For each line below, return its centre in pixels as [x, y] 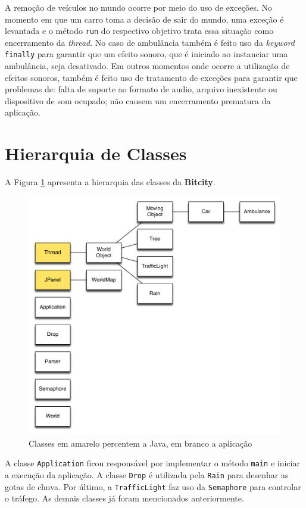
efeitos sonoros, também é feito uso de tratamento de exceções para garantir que [151, 77]
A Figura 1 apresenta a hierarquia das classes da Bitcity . [110, 182]
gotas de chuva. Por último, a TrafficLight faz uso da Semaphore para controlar [153, 486]
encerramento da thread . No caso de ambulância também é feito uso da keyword [150, 42]
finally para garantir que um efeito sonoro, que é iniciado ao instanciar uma [146, 54]
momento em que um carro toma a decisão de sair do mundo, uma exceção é [144, 19]
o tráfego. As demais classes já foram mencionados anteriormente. [124, 498]
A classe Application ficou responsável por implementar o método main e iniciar [152, 463]
